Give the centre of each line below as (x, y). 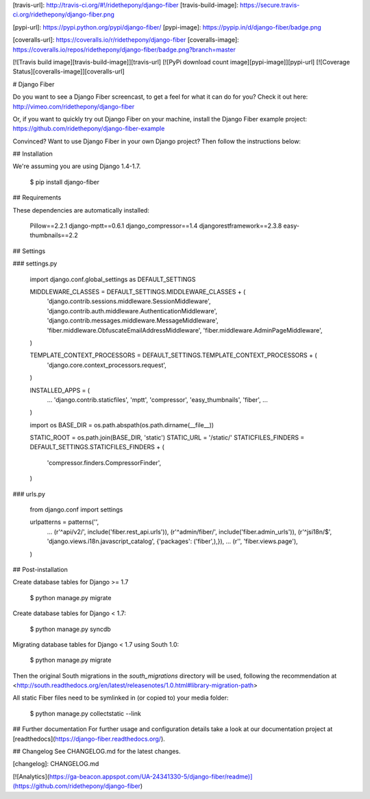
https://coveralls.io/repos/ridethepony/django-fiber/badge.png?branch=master (124, 49)
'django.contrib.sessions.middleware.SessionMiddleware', (129, 301)
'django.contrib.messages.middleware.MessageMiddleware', (133, 321)
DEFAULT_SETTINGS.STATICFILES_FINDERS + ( (97, 447)
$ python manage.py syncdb (70, 629)
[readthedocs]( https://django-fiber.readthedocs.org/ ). (89, 739)
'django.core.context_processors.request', (107, 365)
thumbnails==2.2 (54, 235)
